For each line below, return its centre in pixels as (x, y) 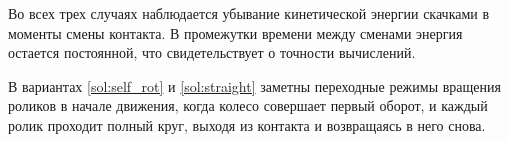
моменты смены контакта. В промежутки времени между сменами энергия (235, 32)
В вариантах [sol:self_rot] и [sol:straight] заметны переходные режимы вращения (254, 85)
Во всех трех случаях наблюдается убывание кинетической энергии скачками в (249, 13)
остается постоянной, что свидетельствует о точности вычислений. (212, 52)
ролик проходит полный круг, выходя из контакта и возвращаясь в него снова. (247, 124)
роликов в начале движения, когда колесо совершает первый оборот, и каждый (248, 105)
